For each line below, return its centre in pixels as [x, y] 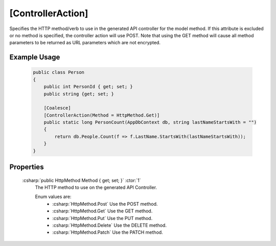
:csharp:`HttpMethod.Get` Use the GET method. [102, 211]
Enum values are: [53, 197]
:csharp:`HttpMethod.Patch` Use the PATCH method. [108, 232]
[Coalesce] [57, 108]
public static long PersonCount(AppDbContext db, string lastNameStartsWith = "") [150, 122]
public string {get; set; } [79, 94]
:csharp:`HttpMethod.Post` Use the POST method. [105, 204]
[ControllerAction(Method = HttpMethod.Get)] [102, 115]
